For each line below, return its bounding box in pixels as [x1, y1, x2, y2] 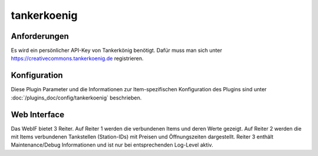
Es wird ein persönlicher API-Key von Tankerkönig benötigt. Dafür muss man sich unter [11, 47, 223, 54]
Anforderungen [11, 31, 69, 41]
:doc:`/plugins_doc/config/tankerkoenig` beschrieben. [11, 94, 142, 101]
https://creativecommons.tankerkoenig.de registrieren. [11, 55, 144, 62]
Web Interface [11, 109, 65, 120]
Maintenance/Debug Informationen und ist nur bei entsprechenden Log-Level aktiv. [11, 141, 213, 148]
